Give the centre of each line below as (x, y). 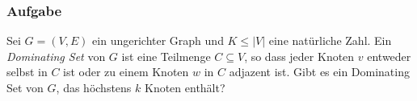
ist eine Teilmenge (166, 56)
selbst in (27, 72)
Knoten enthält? (185, 87)
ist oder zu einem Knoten (126, 72)
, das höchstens (94, 87)
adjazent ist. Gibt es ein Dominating (319, 72)
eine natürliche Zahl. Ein (330, 40)
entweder (389, 56)
